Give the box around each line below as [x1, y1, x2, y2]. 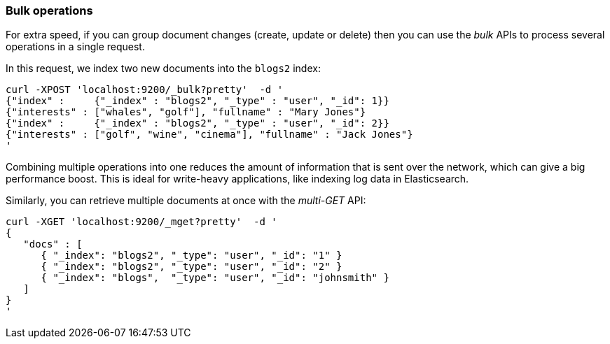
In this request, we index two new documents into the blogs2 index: [6, 62, 321, 75]
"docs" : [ [23, 238, 83, 250]
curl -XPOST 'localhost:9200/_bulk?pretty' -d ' [6, 84, 284, 96]
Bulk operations [6, 3, 93, 17]
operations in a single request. [6, 41, 145, 53]
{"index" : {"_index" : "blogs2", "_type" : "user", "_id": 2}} [6, 117, 389, 129]
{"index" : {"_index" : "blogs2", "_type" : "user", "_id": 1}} [6, 95, 389, 107]
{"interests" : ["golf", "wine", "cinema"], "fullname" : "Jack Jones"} [6, 129, 413, 141]
